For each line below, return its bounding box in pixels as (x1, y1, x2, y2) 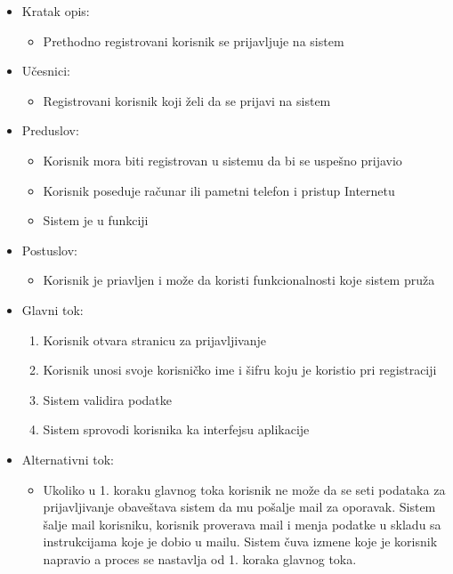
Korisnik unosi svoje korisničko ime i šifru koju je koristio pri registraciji (43, 360, 437, 379)
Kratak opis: (21, 2, 90, 20)
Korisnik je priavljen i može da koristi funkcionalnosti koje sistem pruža (43, 271, 435, 289)
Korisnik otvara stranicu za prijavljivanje (43, 330, 266, 349)
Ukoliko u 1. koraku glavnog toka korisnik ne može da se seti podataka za (43, 480, 446, 498)
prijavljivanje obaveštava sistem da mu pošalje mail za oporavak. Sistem (43, 497, 436, 516)
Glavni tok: (21, 300, 84, 319)
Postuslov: (21, 240, 77, 259)
